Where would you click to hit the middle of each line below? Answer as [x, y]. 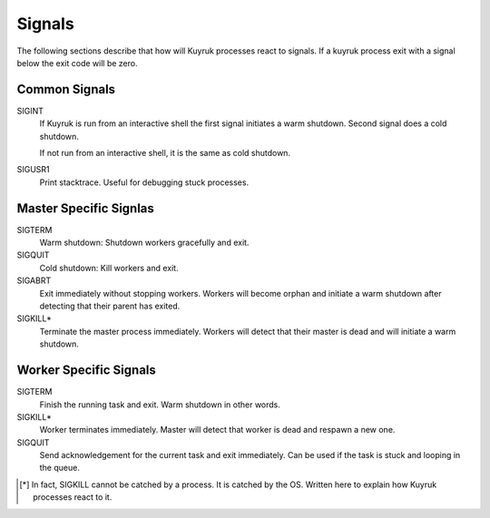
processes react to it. [73, 497]
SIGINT [30, 111]
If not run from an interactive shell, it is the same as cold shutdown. [165, 153]
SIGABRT [34, 280]
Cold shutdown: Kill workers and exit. [109, 268]
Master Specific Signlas [85, 208]
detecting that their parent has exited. [110, 306]
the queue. [60, 468]
